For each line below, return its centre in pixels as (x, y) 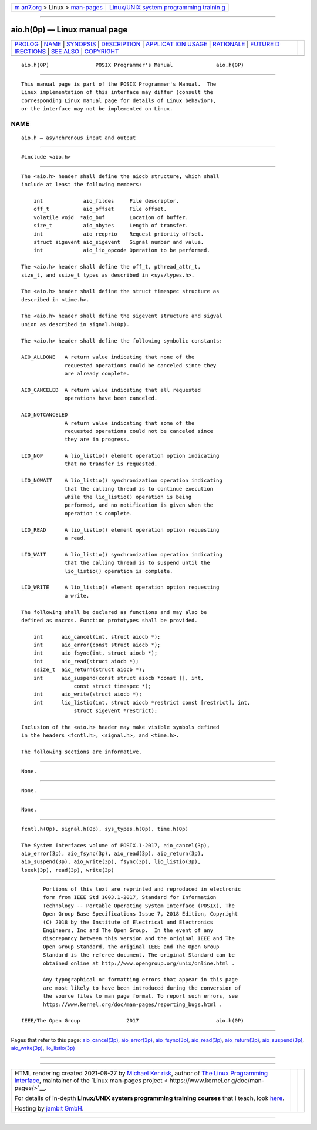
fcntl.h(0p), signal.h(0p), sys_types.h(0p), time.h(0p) (105, 829)
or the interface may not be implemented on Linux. (97, 109)
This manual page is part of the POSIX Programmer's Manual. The (119, 84)
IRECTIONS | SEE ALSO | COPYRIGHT (67, 51)
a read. (76, 538)
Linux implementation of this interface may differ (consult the (117, 92)
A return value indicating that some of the (130, 423)
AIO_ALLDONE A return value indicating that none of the (108, 357)
